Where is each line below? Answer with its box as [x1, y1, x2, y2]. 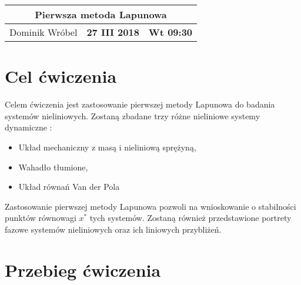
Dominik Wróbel [9, 25, 78, 39]
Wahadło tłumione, [18, 160, 88, 173]
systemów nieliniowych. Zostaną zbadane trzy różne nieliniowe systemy [5, 109, 260, 122]
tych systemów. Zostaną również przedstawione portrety [89, 212, 292, 224]
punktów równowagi [5, 212, 76, 224]
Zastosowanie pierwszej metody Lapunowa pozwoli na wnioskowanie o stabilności [5, 200, 296, 212]
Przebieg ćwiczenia [5, 257, 161, 281]
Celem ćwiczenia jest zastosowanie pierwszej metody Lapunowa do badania [5, 98, 275, 110]
